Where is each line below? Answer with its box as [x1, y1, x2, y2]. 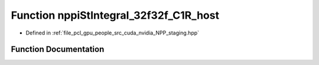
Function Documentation [11, 45, 105, 54]
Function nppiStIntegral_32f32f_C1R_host [11, 9, 220, 22]
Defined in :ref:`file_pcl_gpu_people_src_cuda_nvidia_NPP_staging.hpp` [25, 29, 200, 36]
